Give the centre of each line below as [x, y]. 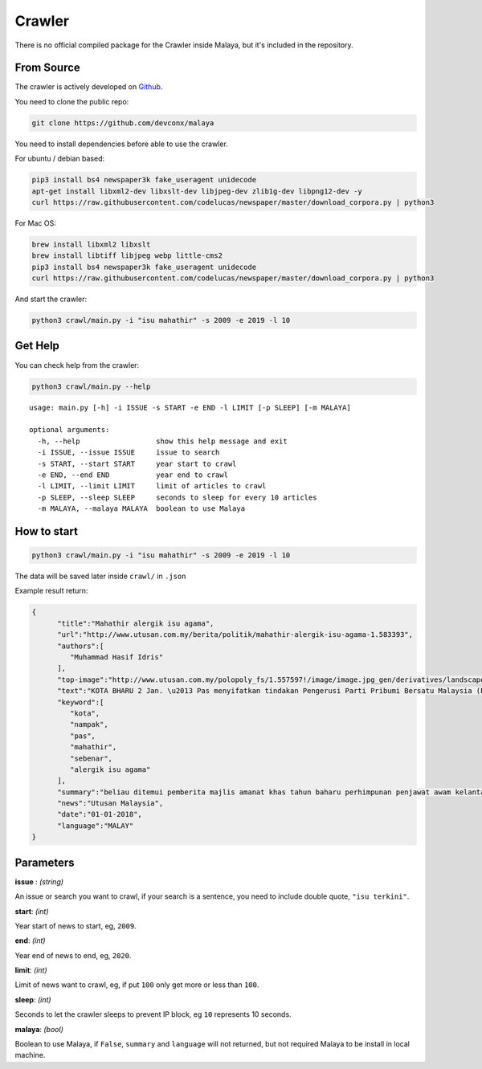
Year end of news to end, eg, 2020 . [73, 955]
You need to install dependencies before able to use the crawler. [121, 144]
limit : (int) [31, 970]
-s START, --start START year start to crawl [137, 463]
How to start [46, 531]
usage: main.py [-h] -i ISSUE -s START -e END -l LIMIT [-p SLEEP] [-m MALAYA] [190, 407]
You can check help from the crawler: [77, 365]
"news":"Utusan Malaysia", [110, 804]
